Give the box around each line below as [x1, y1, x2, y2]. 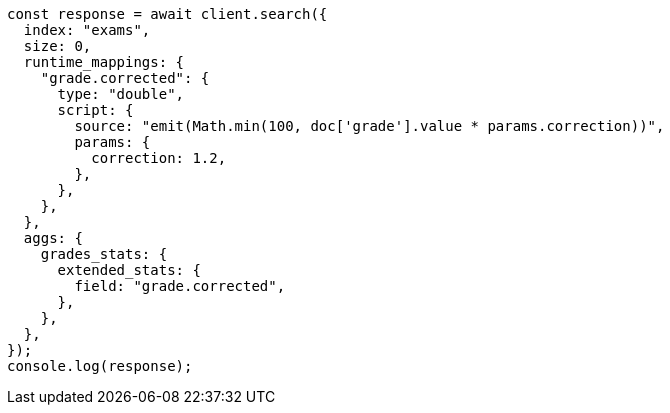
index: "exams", [23, 22, 151, 38]
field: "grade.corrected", [74, 278, 286, 294]
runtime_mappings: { [23, 54, 185, 70]
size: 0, [23, 38, 92, 54]
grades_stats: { [40, 246, 168, 262]
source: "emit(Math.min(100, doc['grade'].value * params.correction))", [74, 118, 665, 134]
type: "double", [57, 86, 185, 102]
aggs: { [23, 230, 83, 246]
